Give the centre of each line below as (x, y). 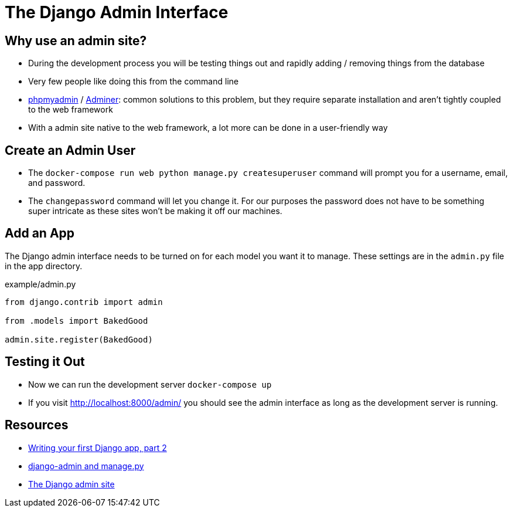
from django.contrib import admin (84, 302)
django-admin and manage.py (86, 466)
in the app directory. (44, 266)
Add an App (40, 233)
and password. (57, 183)
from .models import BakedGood (76, 321)
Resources (37, 425)
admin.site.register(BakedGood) (79, 339)
